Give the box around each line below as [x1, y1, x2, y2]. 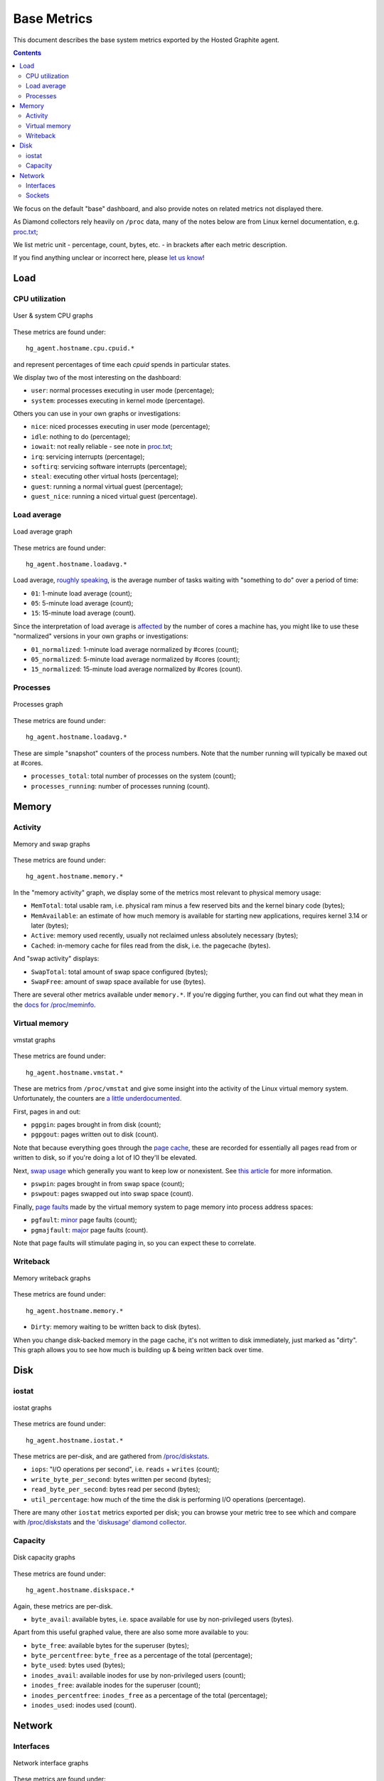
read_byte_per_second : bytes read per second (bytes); [31, 1485, 201, 1494]
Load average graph [13, 527, 73, 536]
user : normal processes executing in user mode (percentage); [31, 386, 215, 395]
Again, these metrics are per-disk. [13, 1601, 113, 1610]
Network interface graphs [13, 1758, 89, 1767]
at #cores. [13, 759, 43, 767]
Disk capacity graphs [13, 1553, 76, 1562]
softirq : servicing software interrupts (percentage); [31, 462, 188, 471]
